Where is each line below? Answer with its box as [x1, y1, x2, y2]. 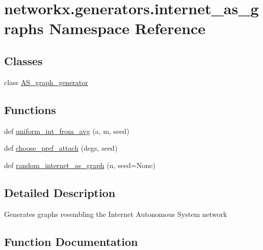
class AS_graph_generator [4, 76, 88, 87]
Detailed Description [4, 184, 116, 200]
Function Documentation [4, 233, 138, 249]
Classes [4, 52, 43, 68]
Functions [4, 101, 56, 117]
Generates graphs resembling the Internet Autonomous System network [4, 208, 227, 219]
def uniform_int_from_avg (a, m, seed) [4, 125, 129, 136]
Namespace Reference [49, 18, 206, 39]
